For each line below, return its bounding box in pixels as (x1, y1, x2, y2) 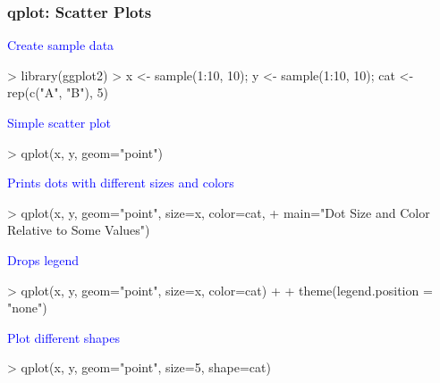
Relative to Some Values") (7, 221, 150, 239)
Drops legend (7, 250, 80, 269)
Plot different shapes (7, 328, 120, 346)
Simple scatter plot (7, 113, 112, 131)
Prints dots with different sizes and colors (7, 173, 234, 192)
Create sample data (7, 36, 114, 54)
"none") (7, 298, 47, 317)
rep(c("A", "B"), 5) (7, 83, 108, 102)
